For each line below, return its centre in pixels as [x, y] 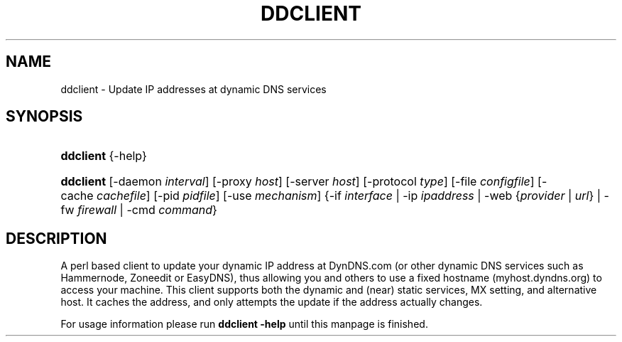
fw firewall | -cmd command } [139, 210]
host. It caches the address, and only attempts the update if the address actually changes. [272, 302]
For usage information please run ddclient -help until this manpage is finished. [244, 324]
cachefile [121, 196]
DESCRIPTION [56, 238]
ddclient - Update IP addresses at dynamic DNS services [193, 89]
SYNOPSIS [44, 117]
